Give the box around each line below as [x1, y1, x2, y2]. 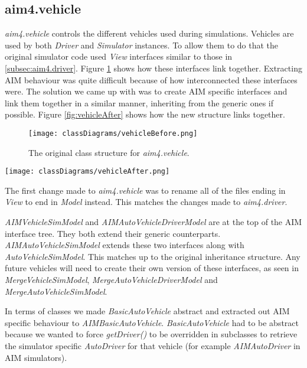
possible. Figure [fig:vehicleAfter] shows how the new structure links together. [5, 108, 285, 121]
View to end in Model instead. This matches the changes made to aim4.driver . [5, 196, 288, 208]
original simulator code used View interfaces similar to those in [5, 50, 233, 63]
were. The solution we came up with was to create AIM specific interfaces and [5, 85, 288, 97]
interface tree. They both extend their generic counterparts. [5, 227, 221, 239]
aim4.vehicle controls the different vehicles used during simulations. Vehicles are [5, 27, 294, 40]
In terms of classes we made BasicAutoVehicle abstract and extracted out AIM [5, 305, 290, 317]
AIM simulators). [5, 351, 67, 363]
